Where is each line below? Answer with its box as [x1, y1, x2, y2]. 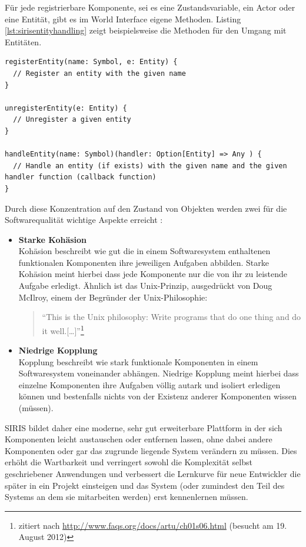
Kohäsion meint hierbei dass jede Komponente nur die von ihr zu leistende [18, 268, 287, 280]
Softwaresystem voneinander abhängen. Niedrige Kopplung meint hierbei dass [18, 367, 299, 379]
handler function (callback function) [5, 173, 157, 182]
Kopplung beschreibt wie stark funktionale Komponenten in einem [18, 355, 258, 368]
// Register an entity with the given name [13, 69, 186, 78]
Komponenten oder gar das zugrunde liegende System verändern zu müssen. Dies [5, 444, 297, 456]
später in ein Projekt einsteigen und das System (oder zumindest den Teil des [5, 479, 285, 491]
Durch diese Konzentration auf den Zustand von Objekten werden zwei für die [5, 202, 287, 214]
